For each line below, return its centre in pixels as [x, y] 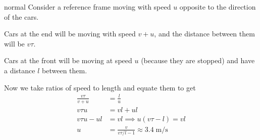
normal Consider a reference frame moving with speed [88, 7]
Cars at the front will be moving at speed [68, 60]
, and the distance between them [204, 34]
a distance [20, 70]
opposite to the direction [218, 7]
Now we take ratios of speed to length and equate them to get [100, 87]
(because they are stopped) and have [198, 60]
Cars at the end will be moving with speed [70, 34]
